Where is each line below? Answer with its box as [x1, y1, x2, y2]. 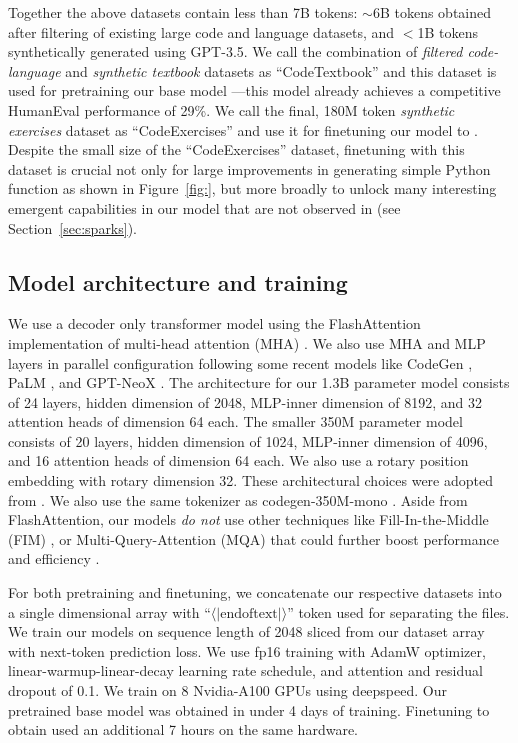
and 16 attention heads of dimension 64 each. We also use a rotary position [8, 450, 469, 471]
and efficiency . [8, 548, 100, 569]
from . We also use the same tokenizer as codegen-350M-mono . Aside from [8, 489, 468, 510]
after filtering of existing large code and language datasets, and [8, 21, 395, 42]
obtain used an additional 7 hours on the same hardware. [8, 719, 358, 740]
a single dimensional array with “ [8, 601, 211, 622]
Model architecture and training [8, 266, 348, 297]
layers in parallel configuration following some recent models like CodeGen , [8, 352, 473, 373]
